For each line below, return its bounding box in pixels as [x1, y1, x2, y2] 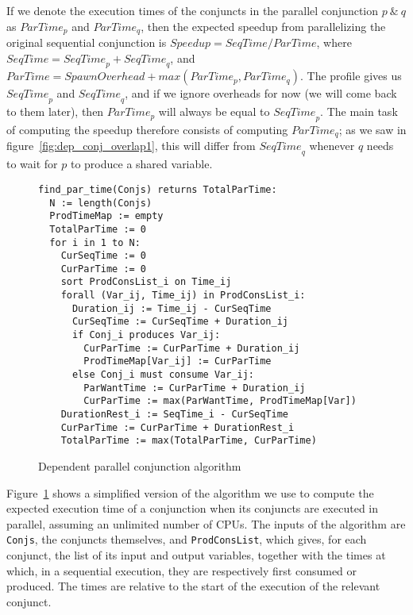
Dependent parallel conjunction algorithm [38, 458, 241, 474]
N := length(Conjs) [49, 197, 152, 209]
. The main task [320, 103, 398, 120]
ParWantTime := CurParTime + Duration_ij [83, 382, 306, 394]
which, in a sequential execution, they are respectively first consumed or [6, 562, 357, 578]
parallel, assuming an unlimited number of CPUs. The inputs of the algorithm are [6, 515, 406, 532]
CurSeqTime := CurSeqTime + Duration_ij [71, 316, 288, 328]
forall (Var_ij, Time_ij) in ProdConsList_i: [60, 290, 306, 302]
